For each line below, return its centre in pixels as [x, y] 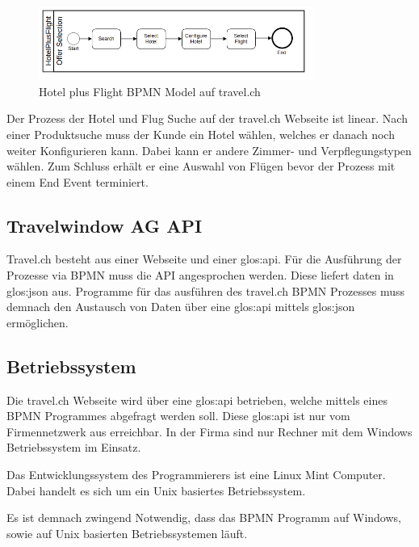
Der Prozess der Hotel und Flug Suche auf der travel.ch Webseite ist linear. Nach [207, 118]
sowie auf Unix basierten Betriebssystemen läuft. [127, 533]
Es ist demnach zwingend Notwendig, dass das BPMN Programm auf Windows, [204, 518]
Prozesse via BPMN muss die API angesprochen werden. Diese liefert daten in [200, 275]
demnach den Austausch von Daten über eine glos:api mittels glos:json [181, 307]
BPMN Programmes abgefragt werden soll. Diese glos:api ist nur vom [178, 416]
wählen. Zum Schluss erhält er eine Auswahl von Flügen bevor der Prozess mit [201, 166]
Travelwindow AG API [105, 225]
